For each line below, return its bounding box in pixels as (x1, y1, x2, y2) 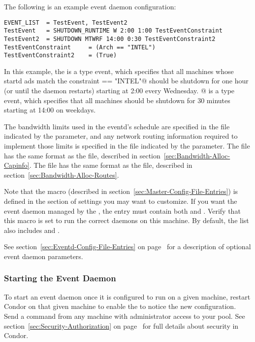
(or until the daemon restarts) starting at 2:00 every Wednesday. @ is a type (4, 85, 235, 96)
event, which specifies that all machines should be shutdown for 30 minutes (4, 95, 230, 105)
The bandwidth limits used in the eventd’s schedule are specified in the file (4, 121, 230, 131)
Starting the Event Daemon (4, 272, 116, 284)
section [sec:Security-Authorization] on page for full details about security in (4, 320, 239, 331)
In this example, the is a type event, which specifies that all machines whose (4, 66, 234, 76)
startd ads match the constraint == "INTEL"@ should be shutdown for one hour (4, 76, 249, 86)
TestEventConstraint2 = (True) (4, 52, 117, 59)
